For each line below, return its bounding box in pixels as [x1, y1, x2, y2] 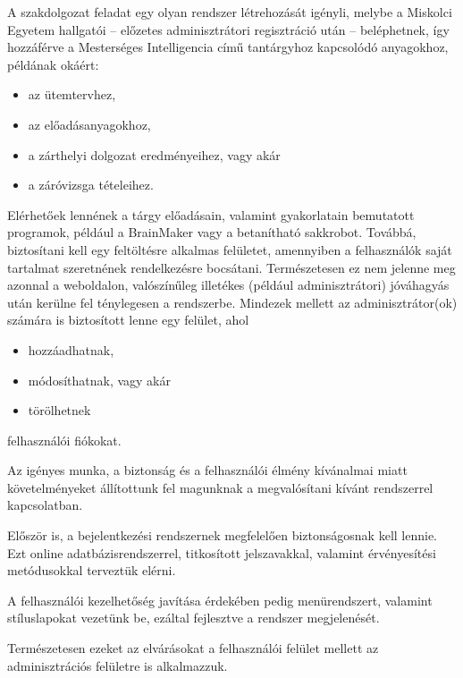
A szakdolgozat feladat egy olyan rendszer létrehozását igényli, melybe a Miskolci [7, 3, 452, 21]
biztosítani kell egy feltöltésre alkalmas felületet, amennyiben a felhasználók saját [7, 240, 452, 258]
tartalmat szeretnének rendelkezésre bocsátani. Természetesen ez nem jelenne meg [7, 258, 456, 276]
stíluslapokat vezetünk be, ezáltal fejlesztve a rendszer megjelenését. [7, 608, 380, 627]
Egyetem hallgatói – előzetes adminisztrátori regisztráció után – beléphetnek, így [7, 20, 450, 38]
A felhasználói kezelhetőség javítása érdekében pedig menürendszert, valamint [7, 590, 433, 609]
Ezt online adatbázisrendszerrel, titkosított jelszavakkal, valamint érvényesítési [7, 543, 436, 562]
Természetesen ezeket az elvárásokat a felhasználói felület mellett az [7, 639, 379, 657]
